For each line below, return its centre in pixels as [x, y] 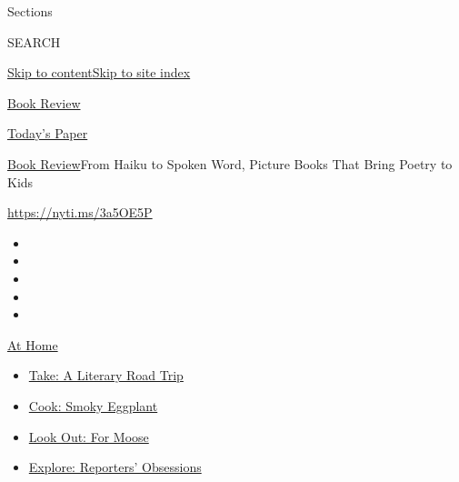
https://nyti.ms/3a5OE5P [80, 212]
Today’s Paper [48, 133]
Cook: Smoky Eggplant [93, 405]
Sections [30, 11]
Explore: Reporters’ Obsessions [115, 467]
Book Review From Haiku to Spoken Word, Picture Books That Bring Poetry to [230, 163]
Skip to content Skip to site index [99, 72]
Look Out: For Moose [89, 436]
